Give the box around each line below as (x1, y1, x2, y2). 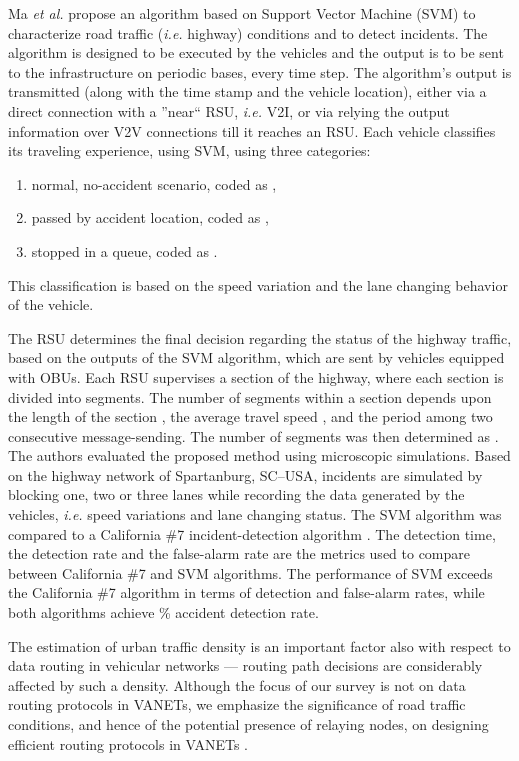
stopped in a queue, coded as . (31, 240, 218, 261)
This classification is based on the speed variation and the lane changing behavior (8, 274, 508, 295)
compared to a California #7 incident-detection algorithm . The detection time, (8, 523, 496, 544)
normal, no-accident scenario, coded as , (31, 173, 277, 194)
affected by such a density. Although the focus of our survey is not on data (8, 674, 466, 695)
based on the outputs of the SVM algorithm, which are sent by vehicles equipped (8, 347, 505, 368)
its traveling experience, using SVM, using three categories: (8, 140, 371, 161)
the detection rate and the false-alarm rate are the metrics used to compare (8, 543, 471, 564)
